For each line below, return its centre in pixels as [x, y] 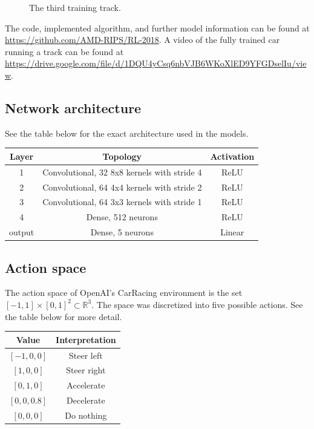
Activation [232, 156]
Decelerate [86, 400]
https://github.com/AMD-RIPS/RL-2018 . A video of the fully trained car [142, 40]
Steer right [86, 370]
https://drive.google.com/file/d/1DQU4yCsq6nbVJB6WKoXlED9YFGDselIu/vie [156, 63]
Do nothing [86, 415]
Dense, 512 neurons [122, 217]
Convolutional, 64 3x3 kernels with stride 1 [122, 202]
